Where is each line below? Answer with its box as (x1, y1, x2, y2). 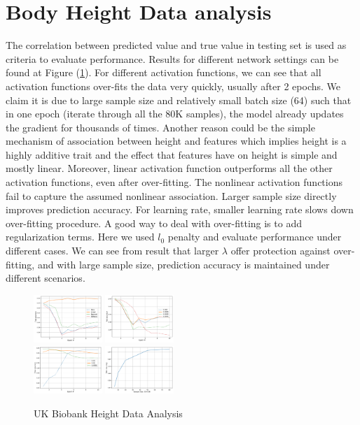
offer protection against (230, 243, 331, 258)
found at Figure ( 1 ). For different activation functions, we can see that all (6, 65, 321, 80)
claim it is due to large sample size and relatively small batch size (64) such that (6, 92, 352, 107)
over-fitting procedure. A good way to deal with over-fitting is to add (6, 215, 302, 230)
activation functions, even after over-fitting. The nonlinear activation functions (6, 175, 342, 189)
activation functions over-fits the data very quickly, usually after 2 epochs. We (6, 78, 341, 93)
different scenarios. (6, 271, 85, 285)
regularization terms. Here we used (6, 229, 155, 244)
